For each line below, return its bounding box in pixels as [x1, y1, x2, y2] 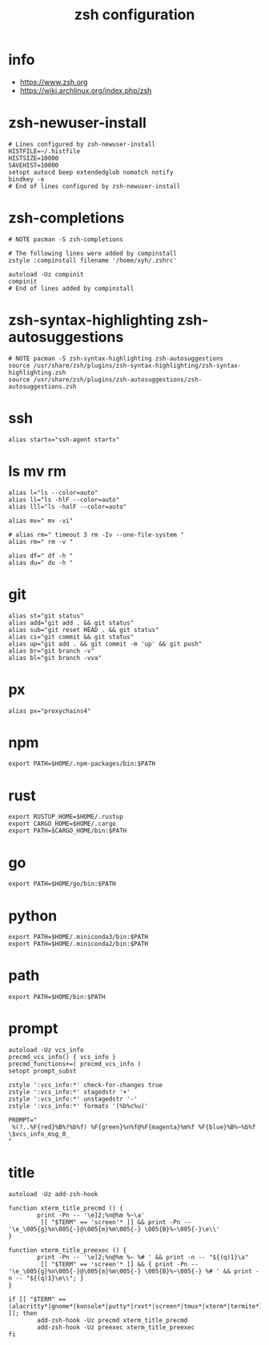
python [8, 907, 58, 924]
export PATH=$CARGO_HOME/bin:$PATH [8, 827, 127, 835]
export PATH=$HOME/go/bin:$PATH [8, 880, 116, 888]
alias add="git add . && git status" [8, 618, 134, 626]
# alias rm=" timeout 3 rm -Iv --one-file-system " [8, 530, 184, 538]
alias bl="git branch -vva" [8, 654, 102, 662]
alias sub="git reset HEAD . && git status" [8, 626, 159, 634]
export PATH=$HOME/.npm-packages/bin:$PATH [8, 759, 156, 768]
